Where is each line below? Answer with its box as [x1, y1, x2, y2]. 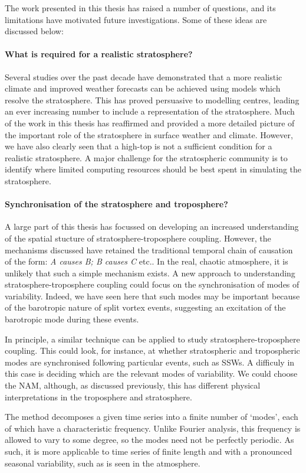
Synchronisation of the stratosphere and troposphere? [5, 198, 228, 210]
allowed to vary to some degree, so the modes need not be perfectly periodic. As [5, 433, 294, 446]
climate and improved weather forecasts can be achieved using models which [5, 82, 281, 94]
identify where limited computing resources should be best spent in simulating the [5, 163, 302, 175]
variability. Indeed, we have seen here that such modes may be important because [5, 289, 300, 302]
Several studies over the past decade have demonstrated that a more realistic [5, 70, 282, 83]
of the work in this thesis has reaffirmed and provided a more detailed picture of [5, 116, 295, 129]
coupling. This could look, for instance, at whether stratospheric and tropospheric [5, 344, 300, 357]
